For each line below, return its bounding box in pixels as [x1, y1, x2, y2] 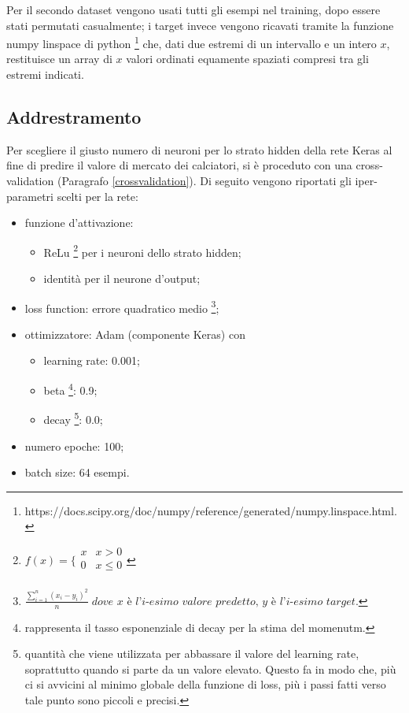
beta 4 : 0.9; [43, 380, 98, 398]
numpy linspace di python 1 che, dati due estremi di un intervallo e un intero [6, 33, 377, 51]
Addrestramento [6, 105, 142, 129]
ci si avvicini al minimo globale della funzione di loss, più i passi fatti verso [24, 676, 386, 693]
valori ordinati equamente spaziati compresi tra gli [126, 50, 369, 67]
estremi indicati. [6, 66, 84, 83]
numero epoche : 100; [24, 437, 124, 454]
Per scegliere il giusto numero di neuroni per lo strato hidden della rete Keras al [6, 141, 392, 158]
